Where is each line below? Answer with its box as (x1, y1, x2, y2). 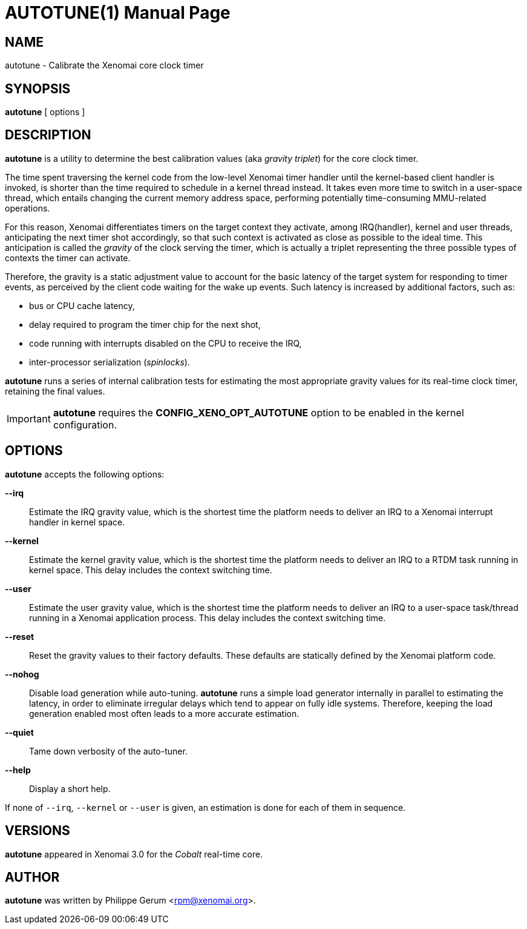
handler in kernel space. (29, 516, 125, 527)
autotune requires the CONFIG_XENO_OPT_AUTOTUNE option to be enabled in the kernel (53, 406, 464, 419)
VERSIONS (5, 823, 70, 839)
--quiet (5, 727, 34, 738)
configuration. (53, 418, 117, 431)
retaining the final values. (5, 385, 105, 396)
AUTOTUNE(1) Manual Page (5, 2, 231, 23)
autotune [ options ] (5, 107, 85, 118)
